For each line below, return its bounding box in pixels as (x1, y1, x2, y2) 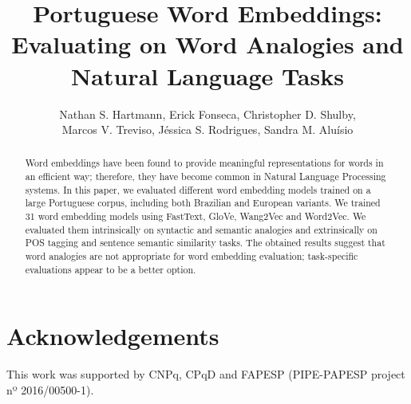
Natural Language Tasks (71, 59, 344, 92)
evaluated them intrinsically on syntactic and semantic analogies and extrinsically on (25, 222, 377, 236)
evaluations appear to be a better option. (25, 262, 196, 276)
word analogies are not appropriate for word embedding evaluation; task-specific (25, 249, 358, 263)
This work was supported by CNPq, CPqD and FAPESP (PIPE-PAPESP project (6, 366, 405, 382)
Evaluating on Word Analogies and (11, 28, 404, 61)
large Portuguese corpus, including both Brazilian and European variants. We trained (25, 196, 381, 210)
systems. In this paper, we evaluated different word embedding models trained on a (25, 182, 371, 196)
